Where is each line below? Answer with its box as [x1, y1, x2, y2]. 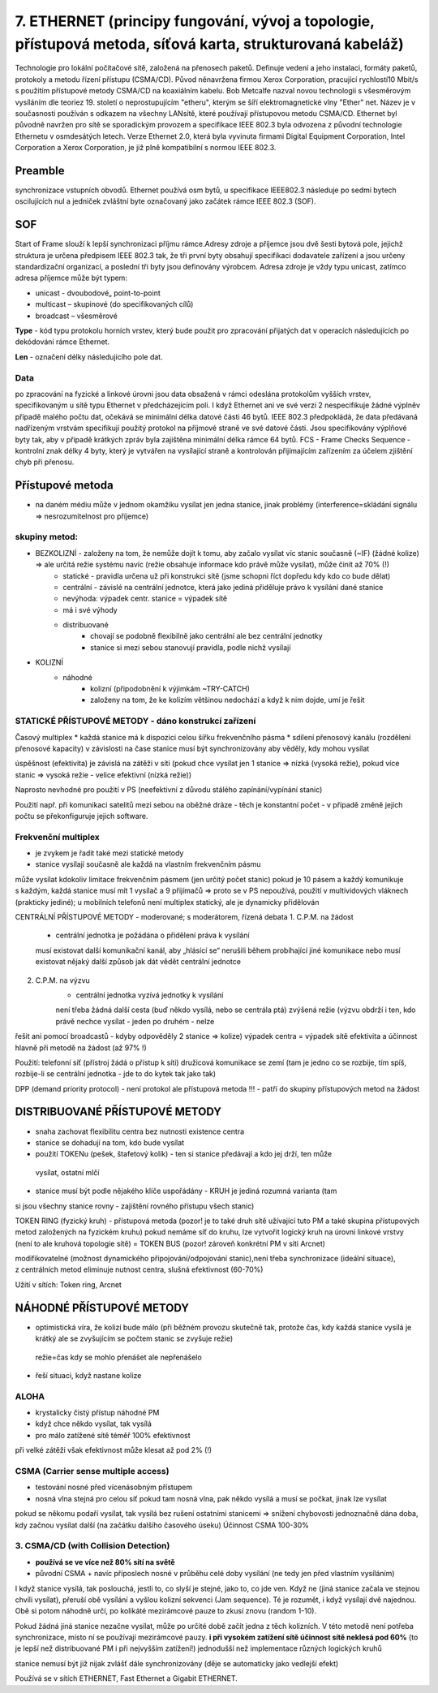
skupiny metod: [15, 532, 79, 543]
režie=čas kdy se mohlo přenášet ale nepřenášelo [35, 1352, 202, 1362]
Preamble [15, 163, 65, 178]
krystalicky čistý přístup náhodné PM [35, 1408, 160, 1418]
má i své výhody [62, 605, 118, 614]
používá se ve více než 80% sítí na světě [35, 1557, 175, 1566]
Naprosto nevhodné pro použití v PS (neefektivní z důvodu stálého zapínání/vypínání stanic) [15, 785, 323, 795]
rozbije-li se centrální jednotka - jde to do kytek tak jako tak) [15, 1069, 217, 1079]
